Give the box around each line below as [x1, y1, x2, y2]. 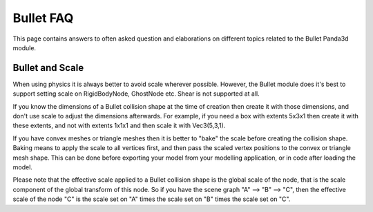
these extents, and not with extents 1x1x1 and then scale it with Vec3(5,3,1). [12, 121, 226, 130]
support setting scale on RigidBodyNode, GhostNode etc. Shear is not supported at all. [12, 89, 260, 98]
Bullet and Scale [12, 62, 84, 74]
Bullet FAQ [12, 10, 74, 25]
